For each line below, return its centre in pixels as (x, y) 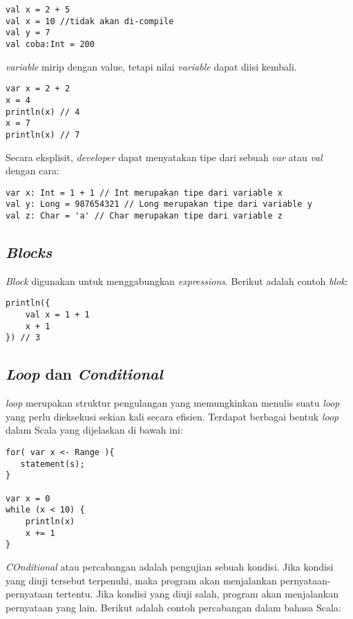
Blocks (29, 252)
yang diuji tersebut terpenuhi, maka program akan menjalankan (141, 580)
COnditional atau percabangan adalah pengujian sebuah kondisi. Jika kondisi (170, 566)
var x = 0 (28, 498)
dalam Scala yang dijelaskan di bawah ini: (94, 430)
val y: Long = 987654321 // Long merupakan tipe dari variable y (159, 204)
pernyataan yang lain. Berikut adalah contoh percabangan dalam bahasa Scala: (173, 607)
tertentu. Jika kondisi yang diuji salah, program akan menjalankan (198, 594)
